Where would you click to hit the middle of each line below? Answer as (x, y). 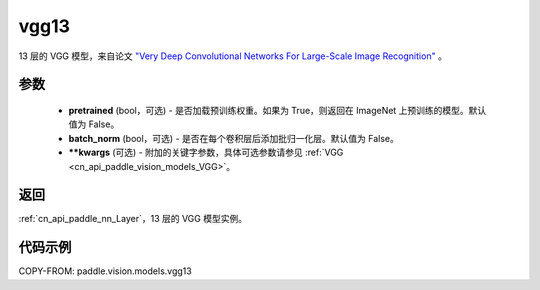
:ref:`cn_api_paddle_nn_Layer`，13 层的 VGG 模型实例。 (133, 219)
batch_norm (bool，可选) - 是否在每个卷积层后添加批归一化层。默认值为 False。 (233, 138)
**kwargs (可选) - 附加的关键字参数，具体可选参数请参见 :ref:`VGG (206, 152)
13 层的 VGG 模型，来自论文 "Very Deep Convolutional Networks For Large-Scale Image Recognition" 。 (232, 56)
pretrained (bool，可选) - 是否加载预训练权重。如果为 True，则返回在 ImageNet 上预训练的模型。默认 (277, 110)
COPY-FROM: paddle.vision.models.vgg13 (105, 271)
